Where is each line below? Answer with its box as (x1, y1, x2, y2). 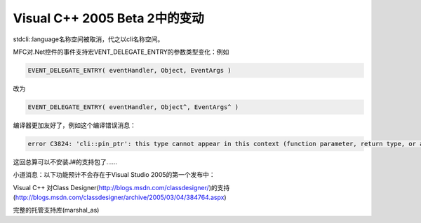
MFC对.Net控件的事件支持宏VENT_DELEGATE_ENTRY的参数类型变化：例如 (13, 48, 229, 56)
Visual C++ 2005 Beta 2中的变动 (13, 10, 204, 26)
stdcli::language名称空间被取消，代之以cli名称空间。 (13, 35, 164, 43)
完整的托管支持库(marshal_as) (13, 206, 100, 215)
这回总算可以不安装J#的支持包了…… (13, 157, 118, 166)
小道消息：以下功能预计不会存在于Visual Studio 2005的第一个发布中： (13, 171, 215, 179)
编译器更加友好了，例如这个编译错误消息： (13, 121, 136, 129)
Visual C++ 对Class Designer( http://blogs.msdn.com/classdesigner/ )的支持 (13, 183, 230, 192)
